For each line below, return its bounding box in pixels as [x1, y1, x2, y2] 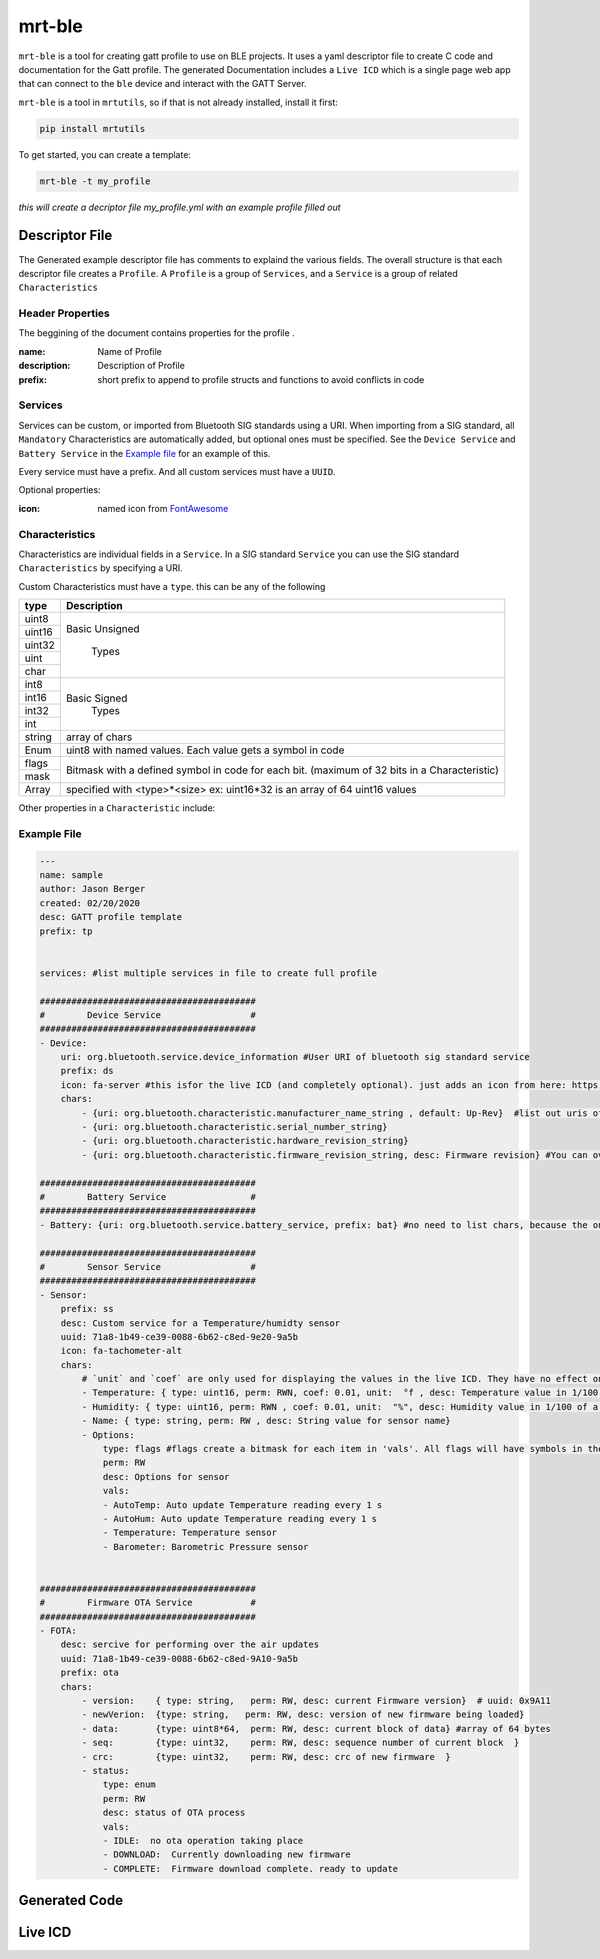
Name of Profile [97, 345, 162, 357]
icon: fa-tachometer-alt [60, 1345, 183, 1357]
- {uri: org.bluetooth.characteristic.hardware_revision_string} [81, 1135, 409, 1147]
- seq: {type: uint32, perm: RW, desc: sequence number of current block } [81, 1737, 520, 1749]
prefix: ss [60, 1303, 114, 1315]
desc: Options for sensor [102, 1471, 230, 1482]
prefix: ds [60, 1065, 114, 1077]
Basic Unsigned [65, 622, 140, 636]
